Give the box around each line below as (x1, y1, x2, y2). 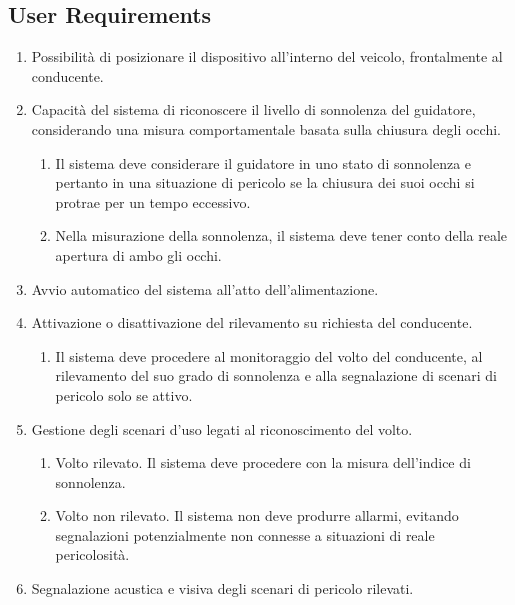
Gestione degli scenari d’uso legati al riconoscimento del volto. (31, 418, 413, 439)
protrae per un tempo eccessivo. (55, 191, 251, 212)
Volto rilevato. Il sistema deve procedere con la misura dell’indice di (55, 452, 471, 473)
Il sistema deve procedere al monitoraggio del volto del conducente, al (55, 345, 483, 366)
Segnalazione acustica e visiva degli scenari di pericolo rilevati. (31, 578, 414, 599)
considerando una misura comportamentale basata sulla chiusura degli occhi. (31, 118, 501, 139)
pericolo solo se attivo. (55, 384, 193, 405)
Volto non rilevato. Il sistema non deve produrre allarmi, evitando (55, 505, 459, 526)
